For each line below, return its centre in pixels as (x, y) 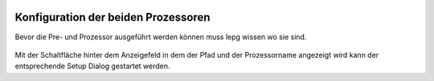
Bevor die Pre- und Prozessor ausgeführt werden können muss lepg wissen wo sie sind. (161, 37)
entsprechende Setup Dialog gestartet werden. (92, 66)
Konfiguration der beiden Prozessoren (113, 17)
